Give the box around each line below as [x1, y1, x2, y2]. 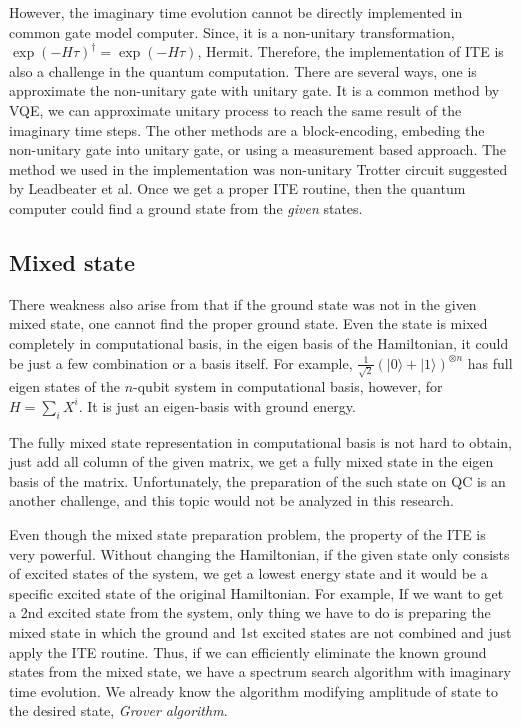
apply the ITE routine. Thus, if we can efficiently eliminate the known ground [9, 641, 487, 662]
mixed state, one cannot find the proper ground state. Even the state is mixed [9, 313, 488, 334]
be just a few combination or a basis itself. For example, [9, 352, 353, 373]
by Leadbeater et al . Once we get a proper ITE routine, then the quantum [9, 178, 466, 199]
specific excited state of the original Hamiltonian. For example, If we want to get [9, 582, 504, 603]
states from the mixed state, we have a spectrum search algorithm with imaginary [9, 661, 511, 682]
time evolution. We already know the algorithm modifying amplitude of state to [9, 680, 499, 701]
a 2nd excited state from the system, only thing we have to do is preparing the [9, 602, 491, 623]
